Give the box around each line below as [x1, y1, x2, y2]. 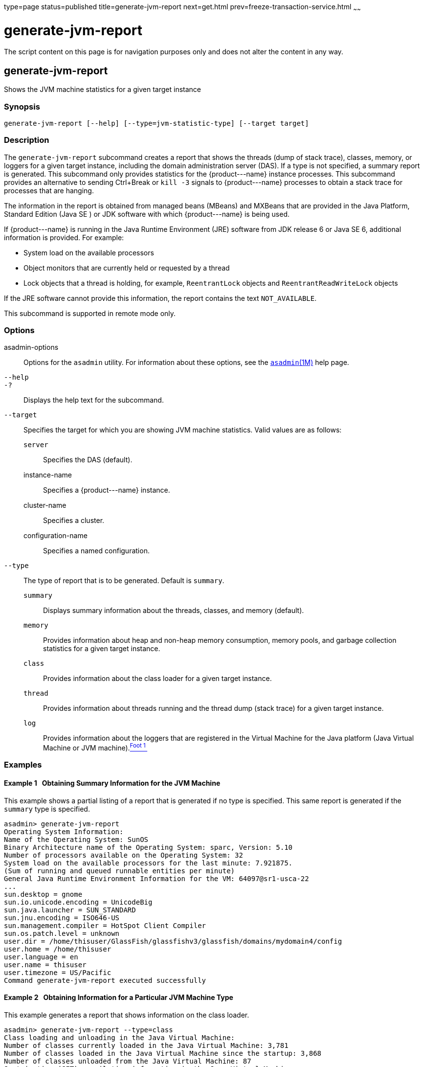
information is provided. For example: [4, 233, 124, 242]
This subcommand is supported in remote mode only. [4, 309, 176, 318]
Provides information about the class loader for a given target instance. [43, 674, 272, 683]
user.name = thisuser [4, 960, 87, 969]
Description [4, 135, 49, 145]
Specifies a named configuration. [43, 546, 150, 555]
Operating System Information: [4, 827, 124, 836]
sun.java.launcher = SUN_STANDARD [4, 906, 136, 914]
